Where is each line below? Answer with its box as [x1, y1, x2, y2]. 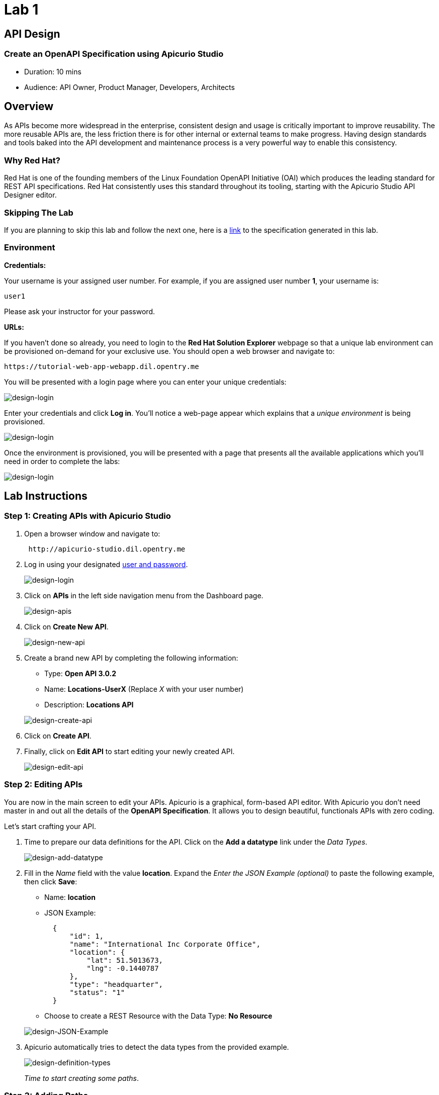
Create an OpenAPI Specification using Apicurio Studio [4, 49, 224, 59]
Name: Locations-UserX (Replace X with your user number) [44, 684, 244, 693]
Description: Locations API [44, 700, 134, 709]
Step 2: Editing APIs [4, 779, 83, 790]
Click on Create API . [24, 731, 92, 740]
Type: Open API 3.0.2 [44, 669, 117, 678]
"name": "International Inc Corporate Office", [69, 940, 260, 948]
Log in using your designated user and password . [24, 560, 188, 569]
